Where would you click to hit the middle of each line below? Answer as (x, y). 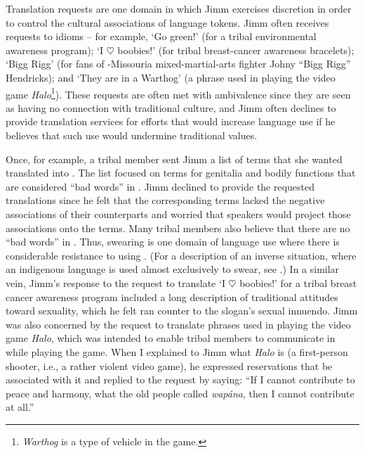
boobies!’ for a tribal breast (298, 282)
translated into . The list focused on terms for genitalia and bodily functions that (181, 173)
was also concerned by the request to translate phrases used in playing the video (178, 324)
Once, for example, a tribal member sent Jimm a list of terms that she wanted (174, 159)
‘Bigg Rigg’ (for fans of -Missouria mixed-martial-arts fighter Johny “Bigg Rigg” (178, 64)
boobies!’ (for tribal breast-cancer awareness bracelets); (236, 50)
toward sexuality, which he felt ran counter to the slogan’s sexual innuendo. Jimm (182, 311)
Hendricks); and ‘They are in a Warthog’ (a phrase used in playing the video (171, 77)
